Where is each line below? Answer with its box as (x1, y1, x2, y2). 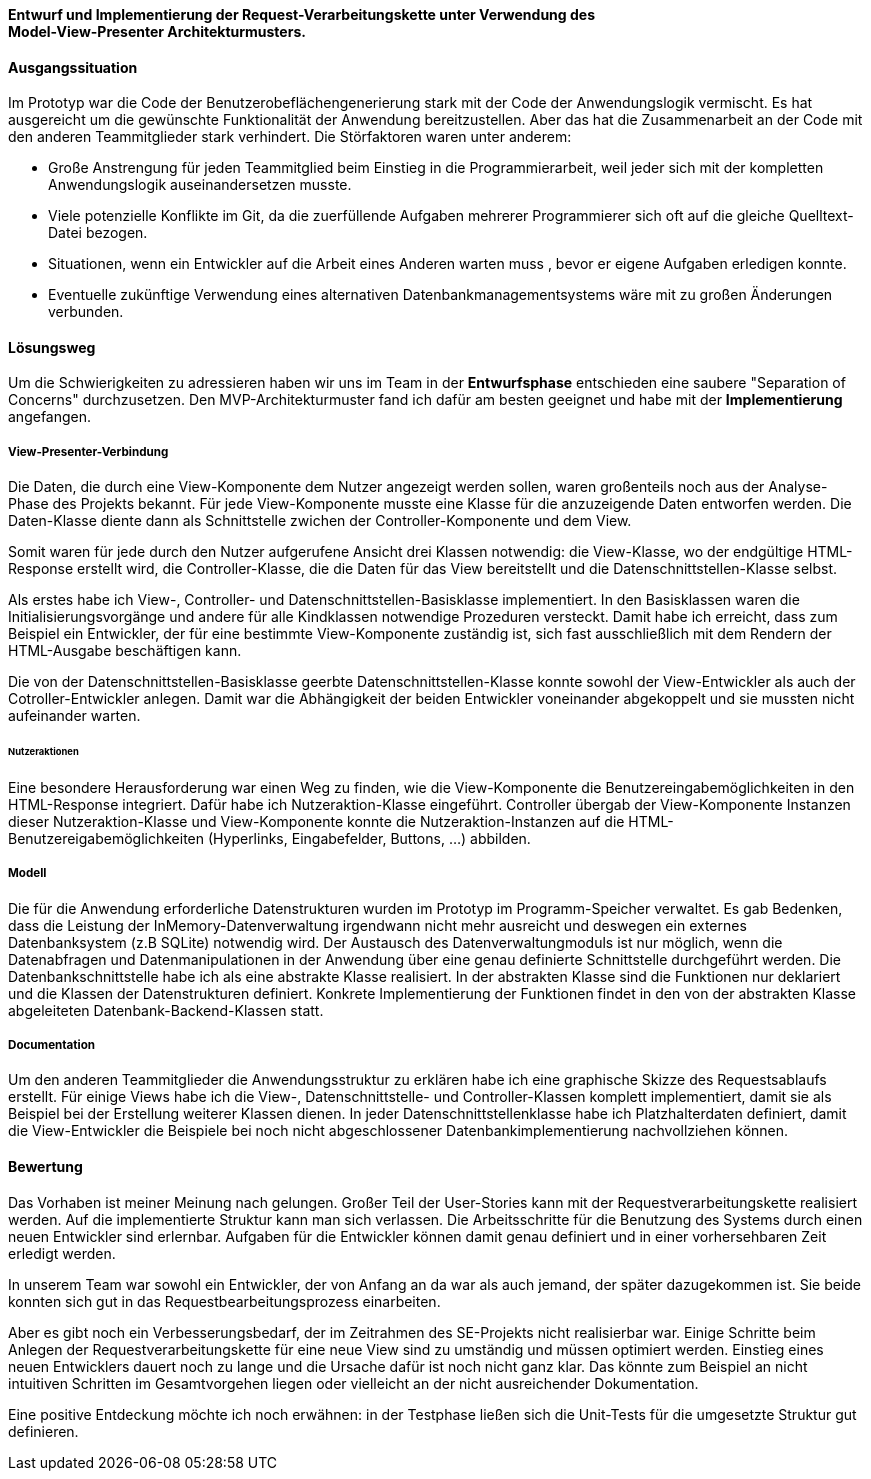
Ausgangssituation (8, 58, 138, 76)
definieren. (8, 1422, 79, 1440)
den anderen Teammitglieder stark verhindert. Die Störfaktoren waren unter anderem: (8, 128, 572, 146)
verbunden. (48, 303, 124, 321)
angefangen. (8, 408, 92, 426)
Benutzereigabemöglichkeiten (8, 829, 205, 847)
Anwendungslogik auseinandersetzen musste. (48, 176, 352, 194)
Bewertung (8, 1158, 83, 1176)
